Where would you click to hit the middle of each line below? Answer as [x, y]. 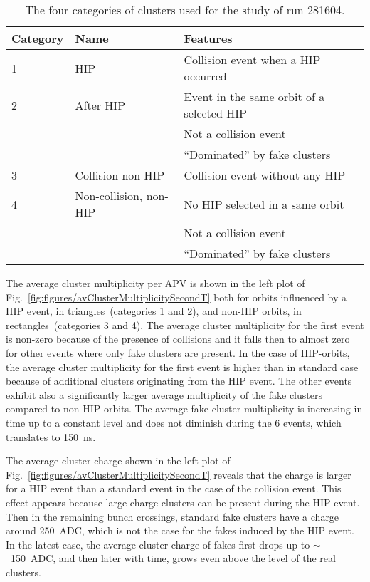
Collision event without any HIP [265, 175]
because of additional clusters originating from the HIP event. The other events [179, 381]
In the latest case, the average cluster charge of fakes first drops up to [158, 544]
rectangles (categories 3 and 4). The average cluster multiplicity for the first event [185, 324]
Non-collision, [109, 196]
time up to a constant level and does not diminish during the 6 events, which [174, 422]
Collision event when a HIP [252, 59]
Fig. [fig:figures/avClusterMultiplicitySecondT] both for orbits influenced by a [176, 297]
